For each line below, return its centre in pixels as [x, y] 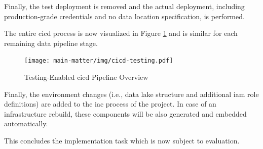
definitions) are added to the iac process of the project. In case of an [110, 104]
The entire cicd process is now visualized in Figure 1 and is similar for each [121, 33]
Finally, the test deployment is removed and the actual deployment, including [124, 6]
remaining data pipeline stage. [51, 43]
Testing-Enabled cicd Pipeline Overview [86, 77]
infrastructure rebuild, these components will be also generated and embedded [125, 113]
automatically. [26, 123]
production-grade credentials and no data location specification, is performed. [124, 16]
